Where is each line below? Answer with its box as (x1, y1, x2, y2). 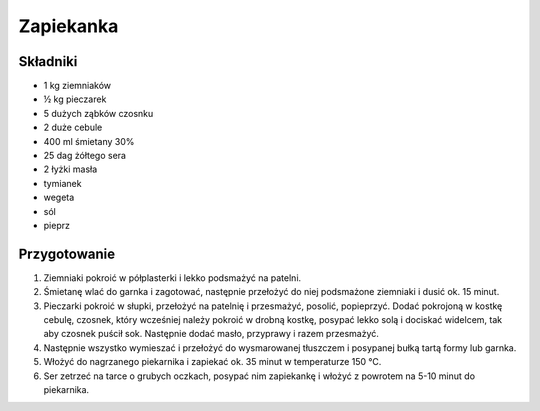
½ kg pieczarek (43, 93, 107, 105)
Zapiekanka (18, 15, 119, 37)
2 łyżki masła (43, 163, 98, 175)
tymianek (43, 177, 82, 189)
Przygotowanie (18, 245, 115, 262)
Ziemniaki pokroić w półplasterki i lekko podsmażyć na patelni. (43, 271, 302, 284)
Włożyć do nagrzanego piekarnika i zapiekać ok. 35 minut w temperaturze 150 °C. (43, 356, 382, 368)
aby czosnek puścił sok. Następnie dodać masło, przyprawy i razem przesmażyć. (43, 328, 380, 340)
